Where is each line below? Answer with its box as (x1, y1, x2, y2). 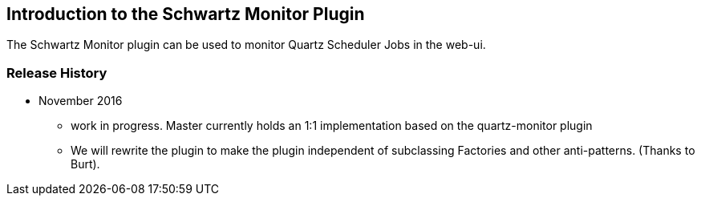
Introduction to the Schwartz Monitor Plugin (6, 4, 365, 24)
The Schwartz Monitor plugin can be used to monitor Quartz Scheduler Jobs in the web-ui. (6, 38, 486, 52)
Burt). (71, 157, 100, 172)
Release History (6, 64, 107, 81)
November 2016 (38, 94, 123, 108)
